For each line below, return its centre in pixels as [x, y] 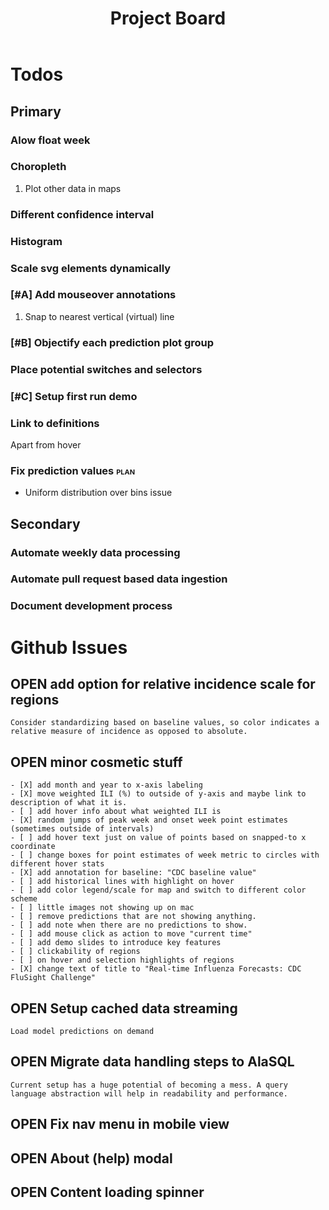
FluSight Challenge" [53, 978]
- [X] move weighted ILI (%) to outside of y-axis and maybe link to [158, 794]
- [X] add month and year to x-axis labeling [106, 785]
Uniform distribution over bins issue [98, 493]
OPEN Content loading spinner [107, 1192]
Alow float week [50, 140]
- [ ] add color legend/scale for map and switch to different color [158, 890]
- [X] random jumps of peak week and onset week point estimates [149, 820]
